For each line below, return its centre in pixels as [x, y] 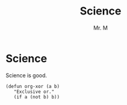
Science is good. [26, 75]
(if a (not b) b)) [37, 97]
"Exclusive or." [34, 92]
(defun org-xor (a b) [33, 86]
